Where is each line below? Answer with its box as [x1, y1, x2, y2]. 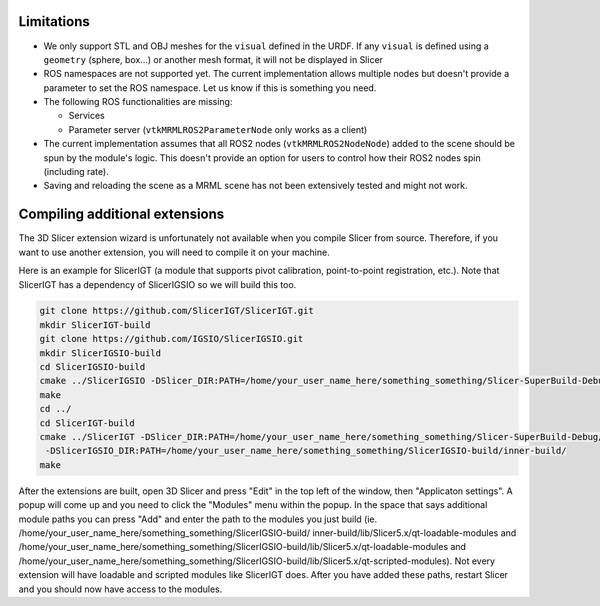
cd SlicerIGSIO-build [39, 361, 146, 373]
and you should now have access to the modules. [18, 583, 223, 595]
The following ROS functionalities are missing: [43, 96, 233, 108]
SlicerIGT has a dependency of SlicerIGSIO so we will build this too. [18, 278, 297, 290]
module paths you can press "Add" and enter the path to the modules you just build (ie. [18, 513, 378, 525]
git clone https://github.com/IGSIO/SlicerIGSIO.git [39, 333, 304, 345]
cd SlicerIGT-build [39, 417, 135, 429]
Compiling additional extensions [18, 206, 225, 223]
